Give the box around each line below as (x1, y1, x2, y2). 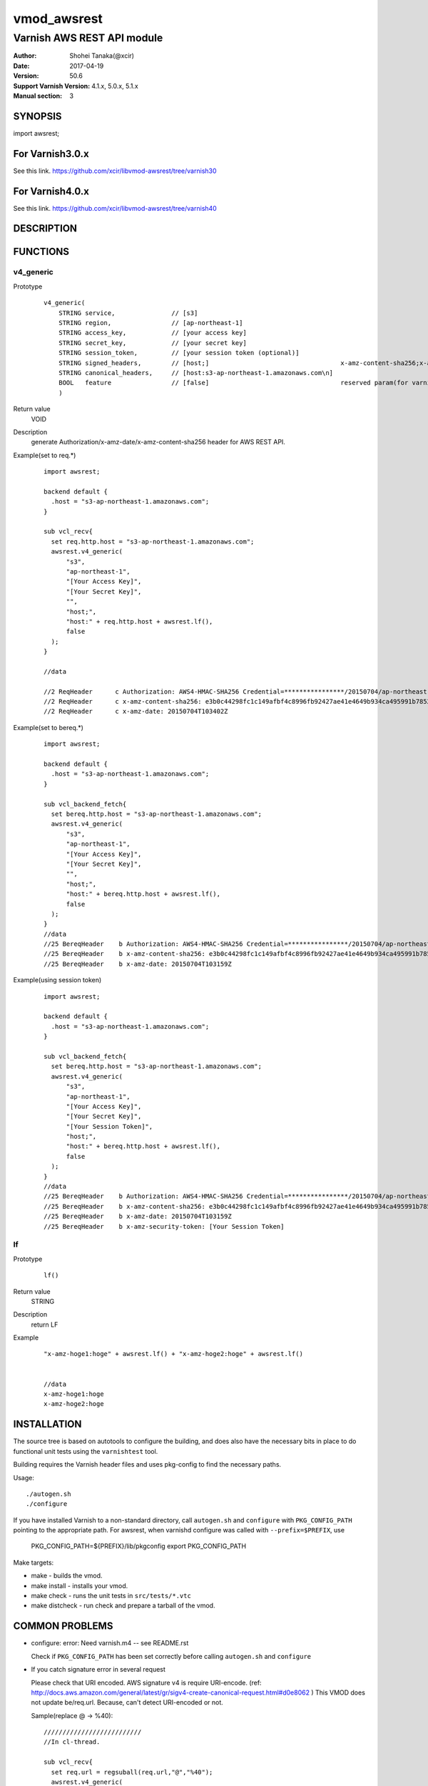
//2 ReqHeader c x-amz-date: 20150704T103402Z (44, 707, 228, 716)
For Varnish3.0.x (13, 147, 89, 160)
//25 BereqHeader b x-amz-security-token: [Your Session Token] (44, 1222, 285, 1230)
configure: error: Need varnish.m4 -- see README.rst (31, 1639, 189, 1647)
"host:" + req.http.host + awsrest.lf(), (66, 617, 213, 625)
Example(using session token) (13, 976, 102, 984)
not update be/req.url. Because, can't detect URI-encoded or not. (31, 1698, 224, 1707)
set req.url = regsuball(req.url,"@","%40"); (51, 1768, 213, 1776)
